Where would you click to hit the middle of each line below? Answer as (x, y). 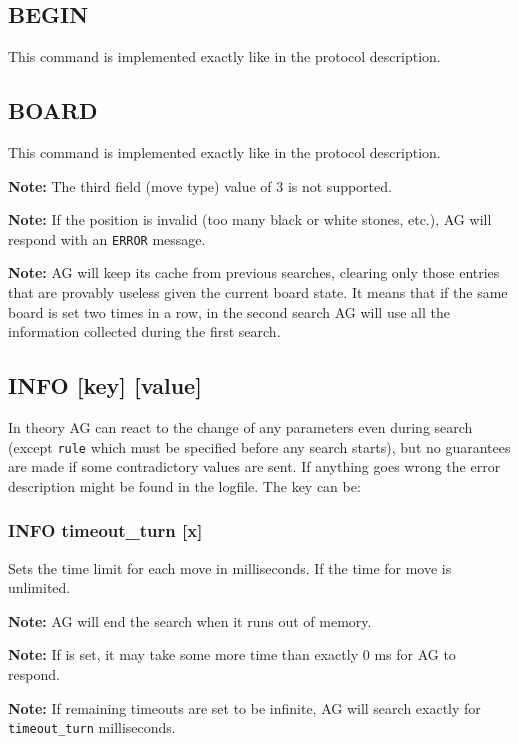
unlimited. (39, 587)
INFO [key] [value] (105, 385)
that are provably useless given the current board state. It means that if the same (258, 292)
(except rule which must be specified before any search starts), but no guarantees (259, 446)
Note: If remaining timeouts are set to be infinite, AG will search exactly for (244, 707)
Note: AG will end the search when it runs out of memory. (190, 620)
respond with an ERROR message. (107, 238)
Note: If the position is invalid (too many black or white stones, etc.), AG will (250, 219)
